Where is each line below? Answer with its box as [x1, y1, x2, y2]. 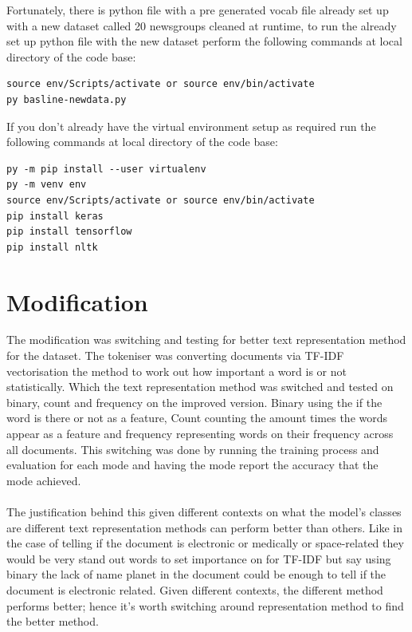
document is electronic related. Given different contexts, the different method [6, 581, 383, 598]
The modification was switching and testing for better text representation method [6, 331, 406, 348]
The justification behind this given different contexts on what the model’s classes [6, 503, 402, 519]
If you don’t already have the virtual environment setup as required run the [6, 117, 376, 134]
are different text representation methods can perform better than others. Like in [6, 519, 402, 535]
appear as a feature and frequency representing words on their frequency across [6, 425, 394, 441]
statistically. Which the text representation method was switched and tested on [6, 378, 394, 395]
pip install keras [6, 210, 104, 222]
